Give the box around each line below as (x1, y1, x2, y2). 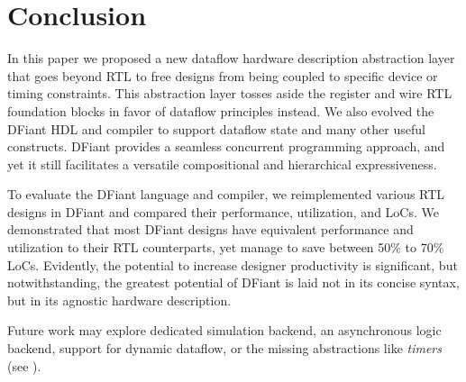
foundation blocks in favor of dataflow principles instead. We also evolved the (7, 101, 434, 120)
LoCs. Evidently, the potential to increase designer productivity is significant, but (7, 255, 458, 274)
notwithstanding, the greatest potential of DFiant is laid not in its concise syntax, (7, 273, 460, 292)
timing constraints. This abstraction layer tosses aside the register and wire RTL (7, 84, 452, 103)
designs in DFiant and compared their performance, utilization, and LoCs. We (7, 202, 439, 221)
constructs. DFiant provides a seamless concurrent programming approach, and (7, 137, 445, 156)
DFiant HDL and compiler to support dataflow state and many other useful (7, 119, 425, 138)
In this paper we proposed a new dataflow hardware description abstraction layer (7, 49, 455, 68)
